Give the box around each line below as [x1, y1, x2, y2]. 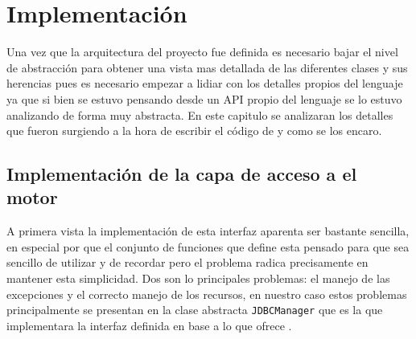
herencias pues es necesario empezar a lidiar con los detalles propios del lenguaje [6, 75, 403, 92]
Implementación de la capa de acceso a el [6, 161, 357, 186]
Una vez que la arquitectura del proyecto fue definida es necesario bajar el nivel [6, 43, 398, 60]
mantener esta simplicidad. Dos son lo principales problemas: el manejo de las [6, 270, 390, 287]
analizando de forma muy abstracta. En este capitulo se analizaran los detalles [6, 106, 393, 123]
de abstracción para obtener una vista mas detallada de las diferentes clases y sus [6, 59, 408, 76]
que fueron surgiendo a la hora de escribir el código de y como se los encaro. [6, 122, 382, 139]
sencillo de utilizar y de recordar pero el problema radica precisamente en [6, 254, 369, 271]
